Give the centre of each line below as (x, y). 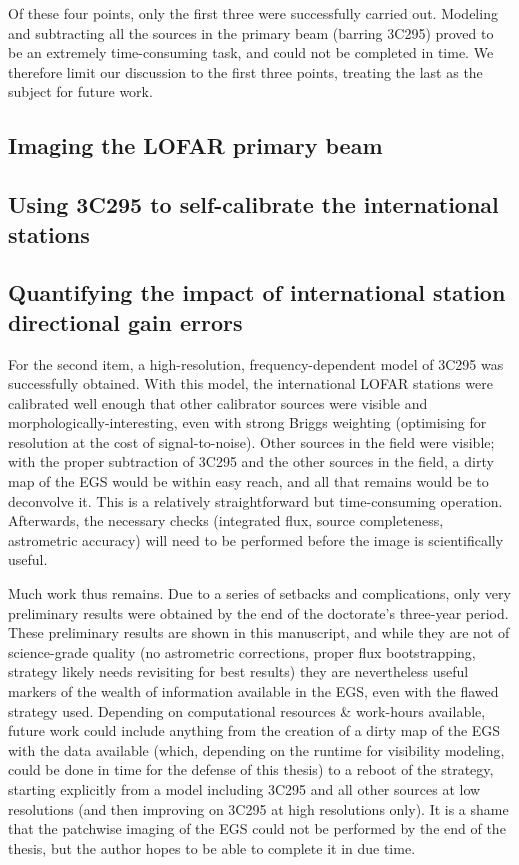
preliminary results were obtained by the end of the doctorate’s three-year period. (258, 612)
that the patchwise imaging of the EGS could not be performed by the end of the (257, 828)
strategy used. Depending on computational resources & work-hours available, (247, 710)
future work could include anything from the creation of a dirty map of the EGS (254, 730)
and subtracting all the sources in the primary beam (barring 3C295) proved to (251, 32)
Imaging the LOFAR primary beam (195, 145)
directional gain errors (125, 321)
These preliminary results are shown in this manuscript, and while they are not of (259, 632)
